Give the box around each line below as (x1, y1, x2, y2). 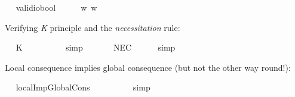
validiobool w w (16, 1, 97, 13)
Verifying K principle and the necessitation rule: (5, 21, 180, 33)
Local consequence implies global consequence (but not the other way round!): (5, 61, 291, 73)
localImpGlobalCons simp (16, 81, 150, 93)
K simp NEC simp (16, 41, 176, 54)
